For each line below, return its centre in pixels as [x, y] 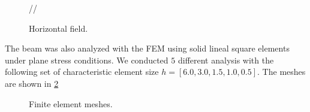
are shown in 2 [32, 83]
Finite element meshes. [71, 103]
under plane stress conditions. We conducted [87, 60]
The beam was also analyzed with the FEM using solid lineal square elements [147, 48]
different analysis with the [226, 60]
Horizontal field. [58, 28]
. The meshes [282, 72]
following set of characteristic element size [82, 72]
